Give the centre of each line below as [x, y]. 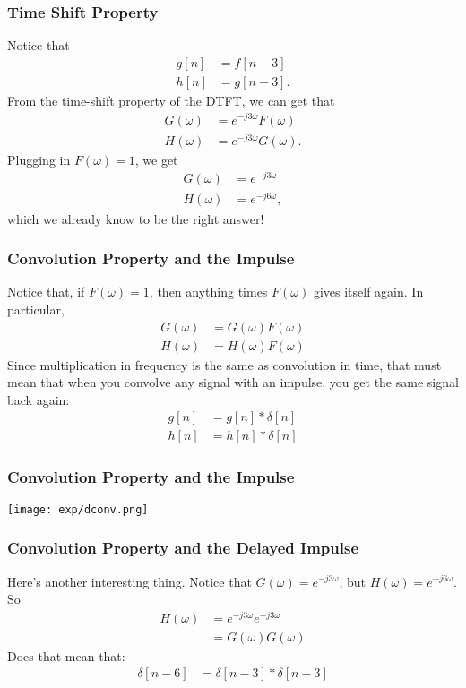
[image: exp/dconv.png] [78, 509]
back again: [39, 399]
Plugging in [39, 159]
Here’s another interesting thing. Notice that [129, 581]
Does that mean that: [66, 655]
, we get [156, 159]
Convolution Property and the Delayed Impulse [183, 548]
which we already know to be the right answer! [136, 218]
